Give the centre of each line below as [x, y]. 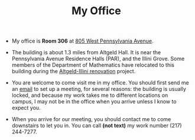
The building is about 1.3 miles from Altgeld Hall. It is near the [86, 53]
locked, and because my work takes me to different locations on [90, 95]
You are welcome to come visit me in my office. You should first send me [100, 83]
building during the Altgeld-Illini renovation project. [74, 71]
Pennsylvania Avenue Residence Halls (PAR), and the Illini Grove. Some [98, 59]
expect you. [26, 108]
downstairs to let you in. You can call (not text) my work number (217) [97, 126]
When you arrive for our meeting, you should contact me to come [91, 119]
